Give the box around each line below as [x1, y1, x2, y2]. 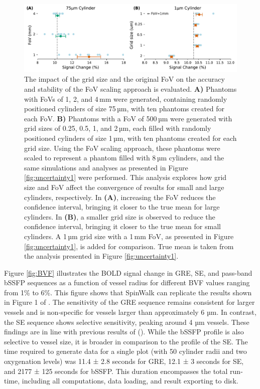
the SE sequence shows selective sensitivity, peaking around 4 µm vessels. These [4, 316, 249, 327]
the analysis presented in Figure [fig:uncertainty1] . [24, 251, 179, 261]
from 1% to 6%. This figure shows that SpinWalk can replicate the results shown [4, 287, 252, 297]
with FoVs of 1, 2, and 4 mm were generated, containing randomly [24, 93, 227, 104]
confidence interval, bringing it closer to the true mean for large [24, 202, 220, 212]
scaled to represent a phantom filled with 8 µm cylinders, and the [24, 152, 224, 163]
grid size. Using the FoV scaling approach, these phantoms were [24, 142, 220, 153]
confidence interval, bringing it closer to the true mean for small [24, 221, 221, 232]
